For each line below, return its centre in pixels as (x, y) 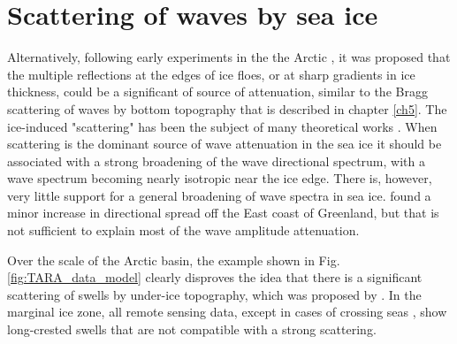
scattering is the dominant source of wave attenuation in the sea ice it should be (225, 144)
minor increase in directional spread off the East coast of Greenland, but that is (223, 213)
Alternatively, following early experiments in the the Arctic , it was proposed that (229, 57)
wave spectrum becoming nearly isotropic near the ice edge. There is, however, (220, 178)
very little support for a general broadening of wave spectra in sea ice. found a (219, 195)
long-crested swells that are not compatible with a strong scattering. (192, 329)
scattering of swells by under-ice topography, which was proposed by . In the (214, 294)
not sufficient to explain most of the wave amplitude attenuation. (183, 230)
